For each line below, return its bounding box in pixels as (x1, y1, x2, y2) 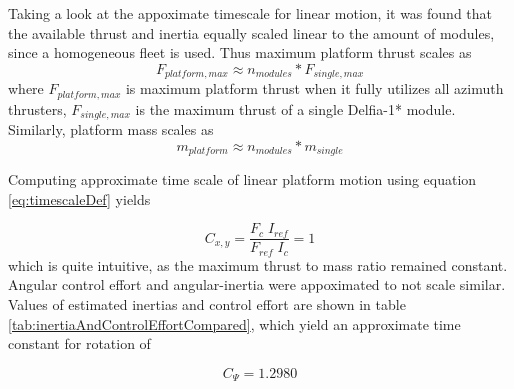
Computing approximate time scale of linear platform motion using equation (8, 169, 477, 190)
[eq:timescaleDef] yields (8, 188, 151, 209)
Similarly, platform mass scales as (8, 119, 214, 140)
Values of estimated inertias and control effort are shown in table (8, 294, 406, 315)
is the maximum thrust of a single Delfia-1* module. (135, 98, 456, 119)
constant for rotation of (8, 333, 151, 354)
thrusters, (8, 98, 67, 119)
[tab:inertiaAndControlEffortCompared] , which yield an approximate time (8, 313, 461, 334)
